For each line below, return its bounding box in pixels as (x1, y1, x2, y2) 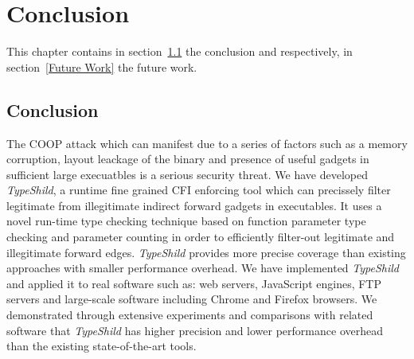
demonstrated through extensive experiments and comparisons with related (6, 306, 373, 323)
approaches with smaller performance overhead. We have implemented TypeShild (6, 259, 400, 276)
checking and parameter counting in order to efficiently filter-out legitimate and (6, 228, 395, 245)
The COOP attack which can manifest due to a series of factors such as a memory (6, 135, 408, 151)
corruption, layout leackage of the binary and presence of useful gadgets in (6, 150, 369, 167)
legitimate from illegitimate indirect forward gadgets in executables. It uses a (6, 197, 382, 213)
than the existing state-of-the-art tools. (6, 338, 197, 354)
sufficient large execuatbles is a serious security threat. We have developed (6, 166, 369, 182)
